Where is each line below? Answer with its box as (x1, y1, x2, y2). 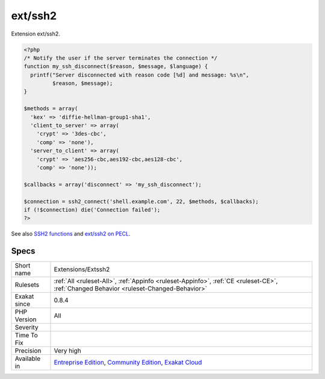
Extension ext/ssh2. (11, 30, 60, 37)
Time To (14, 331, 39, 340)
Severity (14, 323, 39, 331)
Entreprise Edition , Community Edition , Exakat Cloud (54, 359, 202, 367)
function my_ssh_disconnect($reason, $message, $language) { (23, 63, 208, 70)
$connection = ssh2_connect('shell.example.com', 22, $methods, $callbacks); (23, 198, 259, 205)
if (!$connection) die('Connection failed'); (23, 206, 161, 213)
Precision (14, 346, 42, 355)
